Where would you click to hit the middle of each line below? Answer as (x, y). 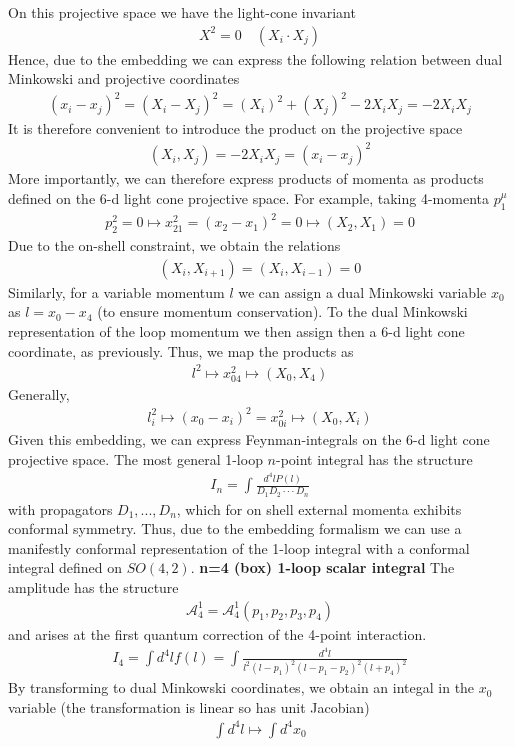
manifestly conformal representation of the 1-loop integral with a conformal (239, 547)
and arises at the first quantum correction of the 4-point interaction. (217, 633)
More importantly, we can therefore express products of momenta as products (246, 178)
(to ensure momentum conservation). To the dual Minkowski (282, 311)
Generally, (39, 393)
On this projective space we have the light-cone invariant (182, 12)
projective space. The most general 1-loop (135, 458)
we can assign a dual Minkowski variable (362, 291)
